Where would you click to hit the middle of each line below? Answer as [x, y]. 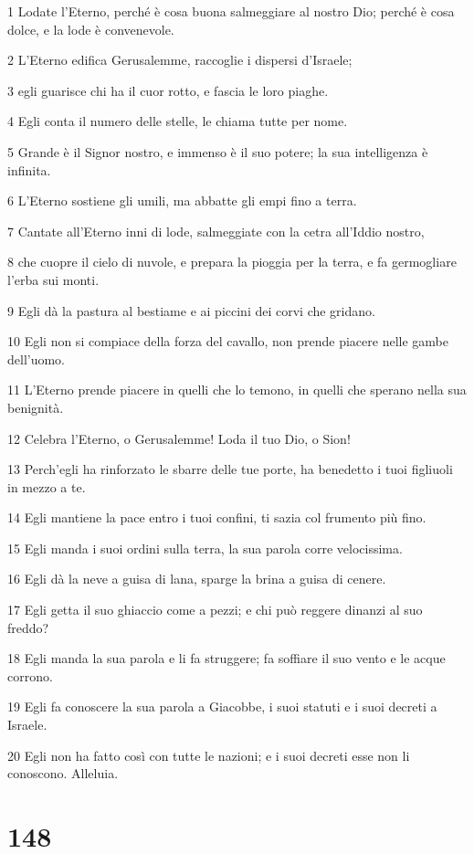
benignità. [36, 407]
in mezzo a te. [47, 486]
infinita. [29, 169]
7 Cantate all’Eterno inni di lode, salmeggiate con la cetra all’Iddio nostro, [216, 231]
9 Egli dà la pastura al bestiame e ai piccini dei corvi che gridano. [191, 310]
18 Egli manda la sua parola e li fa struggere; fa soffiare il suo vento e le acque [226, 658]
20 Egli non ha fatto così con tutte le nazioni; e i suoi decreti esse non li [209, 755]
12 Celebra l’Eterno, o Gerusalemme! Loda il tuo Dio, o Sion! [179, 438]
